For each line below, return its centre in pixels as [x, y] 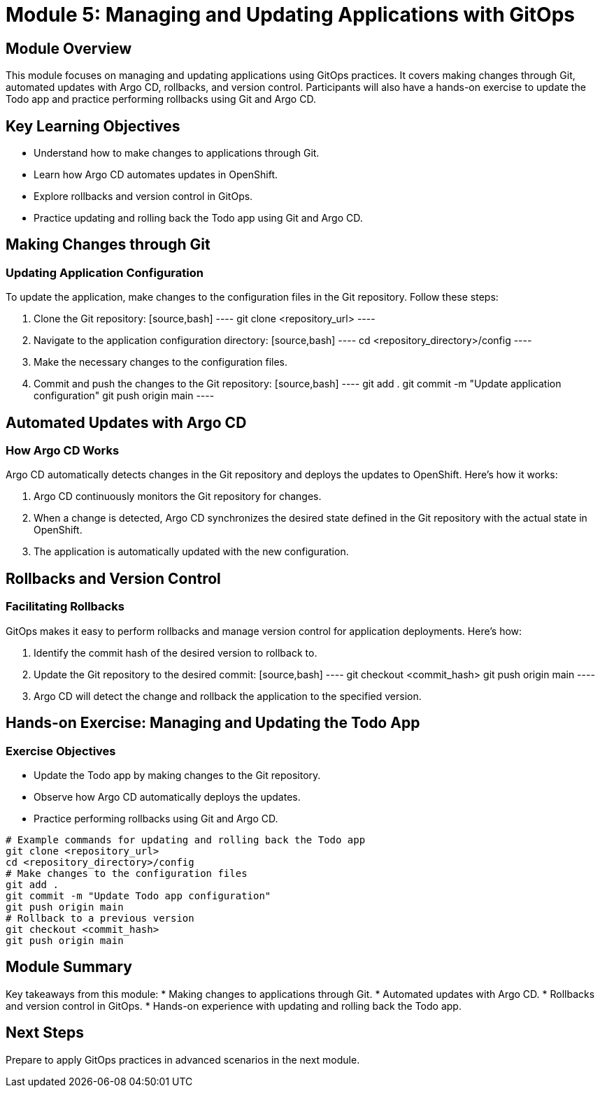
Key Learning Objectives [93, 126]
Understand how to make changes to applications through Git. [177, 153]
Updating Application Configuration [105, 272]
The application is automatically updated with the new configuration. [191, 552]
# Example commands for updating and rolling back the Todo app [186, 840]
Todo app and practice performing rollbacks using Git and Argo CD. [161, 99]
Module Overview [69, 48]
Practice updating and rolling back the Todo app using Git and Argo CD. [198, 218]
